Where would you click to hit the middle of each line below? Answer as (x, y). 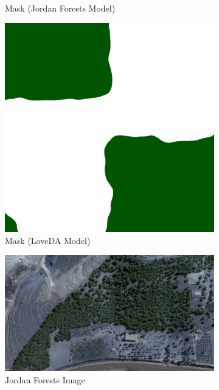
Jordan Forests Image (45, 379)
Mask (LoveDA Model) (48, 240)
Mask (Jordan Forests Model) (60, 8)
